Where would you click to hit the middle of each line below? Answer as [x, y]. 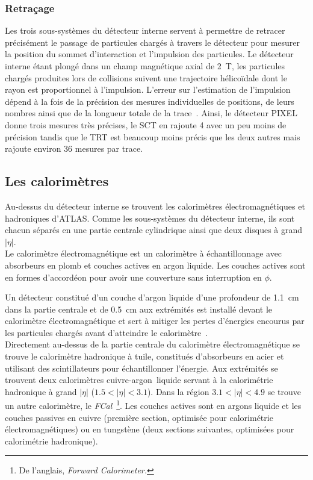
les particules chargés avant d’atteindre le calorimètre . [107, 332]
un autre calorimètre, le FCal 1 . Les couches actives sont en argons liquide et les [153, 405]
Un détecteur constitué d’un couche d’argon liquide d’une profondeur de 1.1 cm [152, 297]
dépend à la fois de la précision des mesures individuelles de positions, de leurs [150, 101]
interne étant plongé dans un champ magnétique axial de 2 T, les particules [145, 66]
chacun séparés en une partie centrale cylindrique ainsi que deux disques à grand [154, 230]
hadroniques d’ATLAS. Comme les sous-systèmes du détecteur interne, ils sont [150, 218]
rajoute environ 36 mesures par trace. [74, 148]
